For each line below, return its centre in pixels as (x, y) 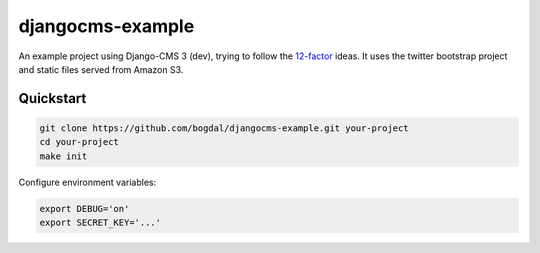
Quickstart (52, 98)
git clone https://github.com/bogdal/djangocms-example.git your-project (224, 128)
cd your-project (79, 142)
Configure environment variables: (87, 182)
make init (63, 156)
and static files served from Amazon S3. (101, 69)
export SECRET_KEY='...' (100, 223)
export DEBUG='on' (84, 208)
